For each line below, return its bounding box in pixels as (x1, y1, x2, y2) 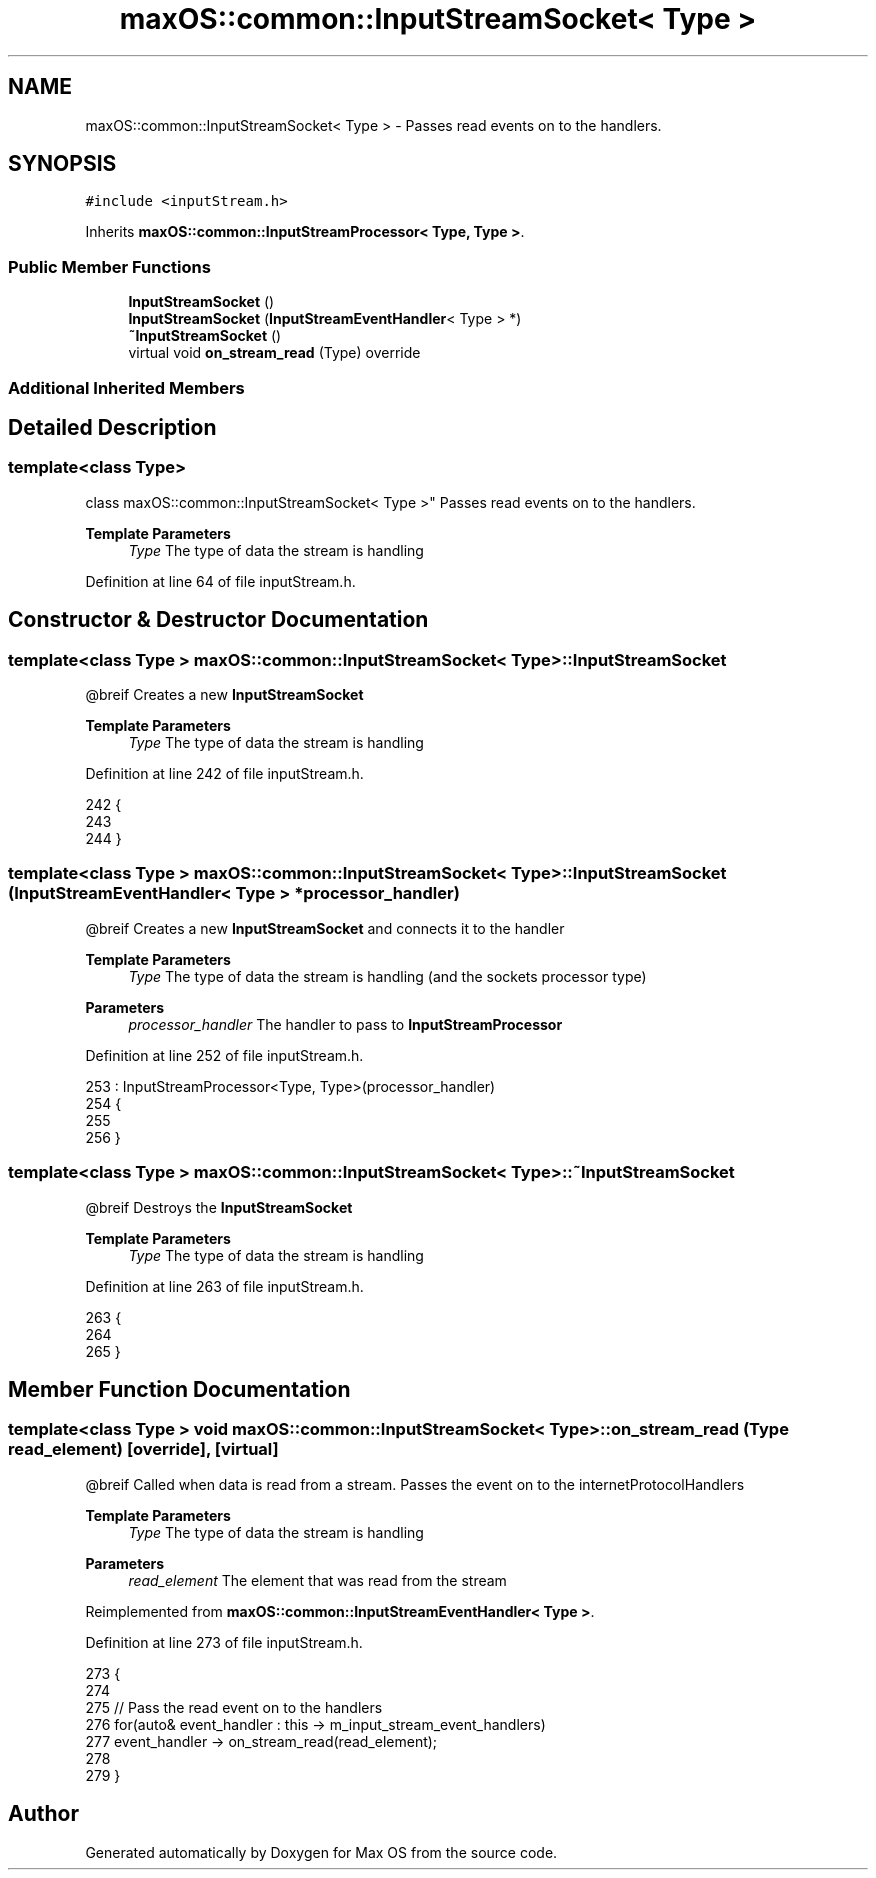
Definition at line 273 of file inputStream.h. (85, 1633, 363, 1651)
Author (8, 1801, 79, 1827)
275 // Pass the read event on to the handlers (85, 1698, 383, 1716)
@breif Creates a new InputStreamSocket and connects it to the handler (85, 919, 565, 937)
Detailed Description (8, 414, 217, 440)
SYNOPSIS (8, 151, 117, 177)
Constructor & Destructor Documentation (8, 607, 429, 633)
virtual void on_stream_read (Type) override (128, 344, 421, 362)
